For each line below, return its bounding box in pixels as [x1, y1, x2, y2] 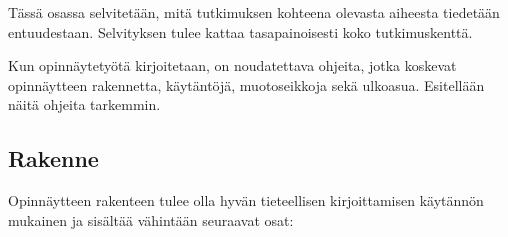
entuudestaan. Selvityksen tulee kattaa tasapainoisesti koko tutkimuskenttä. [8, 21, 473, 42]
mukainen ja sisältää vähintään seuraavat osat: [8, 209, 294, 230]
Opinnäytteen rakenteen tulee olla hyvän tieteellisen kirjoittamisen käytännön [8, 190, 484, 211]
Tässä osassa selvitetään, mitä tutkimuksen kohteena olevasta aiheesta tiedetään [8, 2, 500, 22]
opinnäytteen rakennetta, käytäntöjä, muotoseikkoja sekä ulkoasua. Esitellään [8, 74, 485, 95]
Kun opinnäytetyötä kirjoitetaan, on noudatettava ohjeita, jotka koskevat [8, 55, 457, 76]
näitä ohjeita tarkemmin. [8, 94, 161, 115]
